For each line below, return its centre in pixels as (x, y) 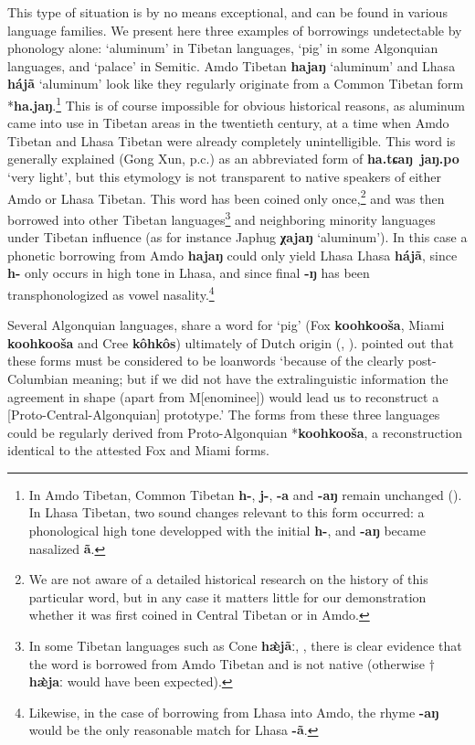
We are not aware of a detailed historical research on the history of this (228, 579)
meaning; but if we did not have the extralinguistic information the (260, 378)
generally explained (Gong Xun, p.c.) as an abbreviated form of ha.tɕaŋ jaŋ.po (233, 159)
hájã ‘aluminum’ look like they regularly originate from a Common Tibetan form (236, 84)
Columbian (38, 378)
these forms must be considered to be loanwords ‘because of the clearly (206, 361)
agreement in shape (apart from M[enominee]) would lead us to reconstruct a (223, 396)
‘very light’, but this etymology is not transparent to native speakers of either (225, 176)
